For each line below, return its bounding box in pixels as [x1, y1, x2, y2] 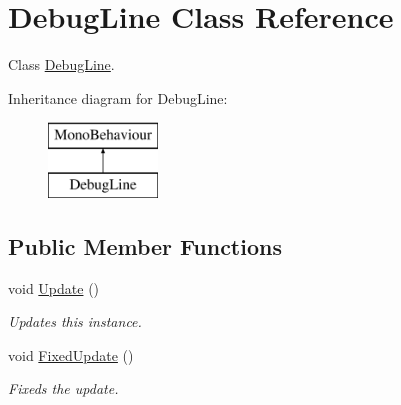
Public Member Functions [8, 230, 282, 261]
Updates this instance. [8, 311, 142, 332]
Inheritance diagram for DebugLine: [8, 87, 228, 108]
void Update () [8, 277, 100, 298]
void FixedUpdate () [8, 344, 134, 365]
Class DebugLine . [8, 54, 115, 75]
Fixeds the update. [8, 378, 119, 399]
